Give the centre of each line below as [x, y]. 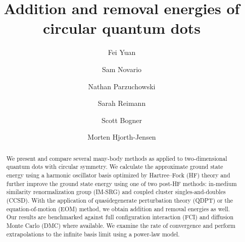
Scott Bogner [122, 120]
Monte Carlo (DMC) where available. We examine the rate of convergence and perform [121, 225]
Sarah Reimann [122, 103]
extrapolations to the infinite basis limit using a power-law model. [93, 234]
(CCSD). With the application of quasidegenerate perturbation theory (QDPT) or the [120, 200]
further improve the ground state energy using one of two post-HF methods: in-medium [121, 183]
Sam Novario [122, 69]
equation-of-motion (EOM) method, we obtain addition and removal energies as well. [118, 208]
